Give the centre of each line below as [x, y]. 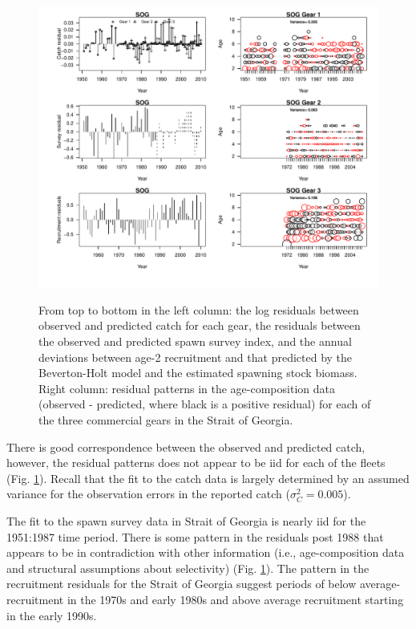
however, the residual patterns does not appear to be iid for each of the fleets [196, 463]
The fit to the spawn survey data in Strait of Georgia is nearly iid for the [186, 521]
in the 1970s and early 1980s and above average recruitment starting [235, 599]
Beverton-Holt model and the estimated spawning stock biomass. [198, 373]
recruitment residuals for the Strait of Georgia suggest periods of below [182, 584]
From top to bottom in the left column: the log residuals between [199, 309]
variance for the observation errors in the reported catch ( [148, 494]
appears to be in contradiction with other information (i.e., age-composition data [206, 552]
